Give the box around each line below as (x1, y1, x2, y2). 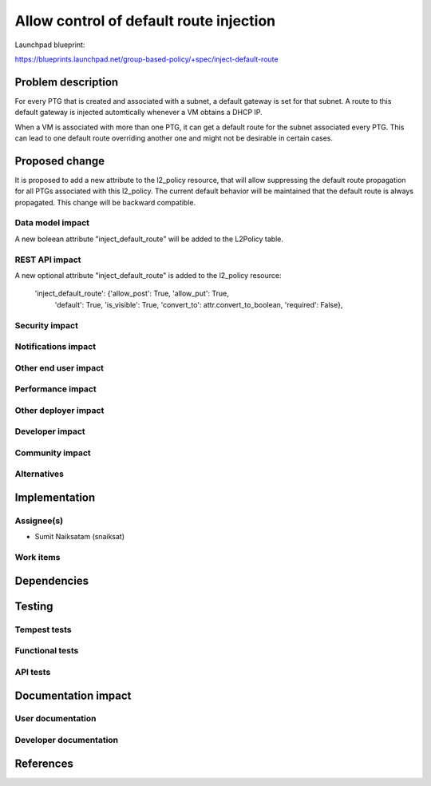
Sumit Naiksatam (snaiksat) (34, 532, 125, 542)
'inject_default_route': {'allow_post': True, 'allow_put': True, (34, 288, 229, 299)
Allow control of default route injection (14, 12, 276, 30)
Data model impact (14, 217, 90, 228)
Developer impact (14, 426, 85, 437)
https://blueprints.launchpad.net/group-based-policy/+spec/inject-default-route (14, 54, 279, 64)
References (14, 756, 73, 770)
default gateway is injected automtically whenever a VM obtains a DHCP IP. (14, 108, 263, 117)
